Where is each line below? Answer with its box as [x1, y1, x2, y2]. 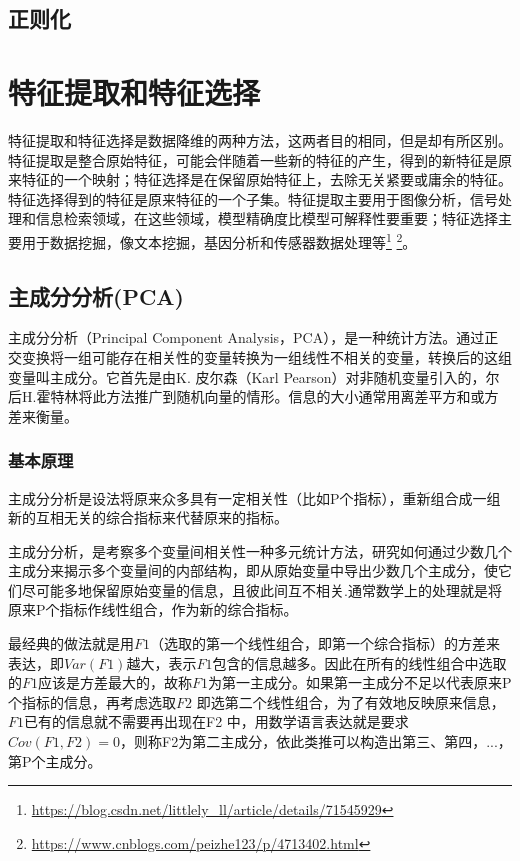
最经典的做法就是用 [8, 633, 134, 654]
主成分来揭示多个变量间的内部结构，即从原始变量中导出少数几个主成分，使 [8, 560, 498, 581]
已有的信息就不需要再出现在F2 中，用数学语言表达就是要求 [24, 711, 409, 732]
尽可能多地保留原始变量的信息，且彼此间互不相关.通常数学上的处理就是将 [21, 579, 502, 600]
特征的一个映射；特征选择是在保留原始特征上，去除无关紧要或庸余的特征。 [21, 169, 512, 190]
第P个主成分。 [8, 750, 102, 771]
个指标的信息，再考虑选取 [8, 691, 176, 712]
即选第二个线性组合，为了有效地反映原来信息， [196, 691, 505, 712]
